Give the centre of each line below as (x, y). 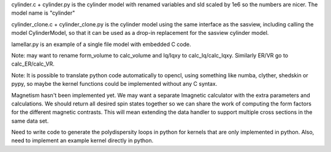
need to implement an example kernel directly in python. (82, 140)
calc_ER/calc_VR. (33, 64)
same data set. (30, 121)
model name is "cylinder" (43, 13)
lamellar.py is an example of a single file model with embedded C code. (101, 44)
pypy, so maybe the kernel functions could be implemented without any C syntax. (114, 84)
